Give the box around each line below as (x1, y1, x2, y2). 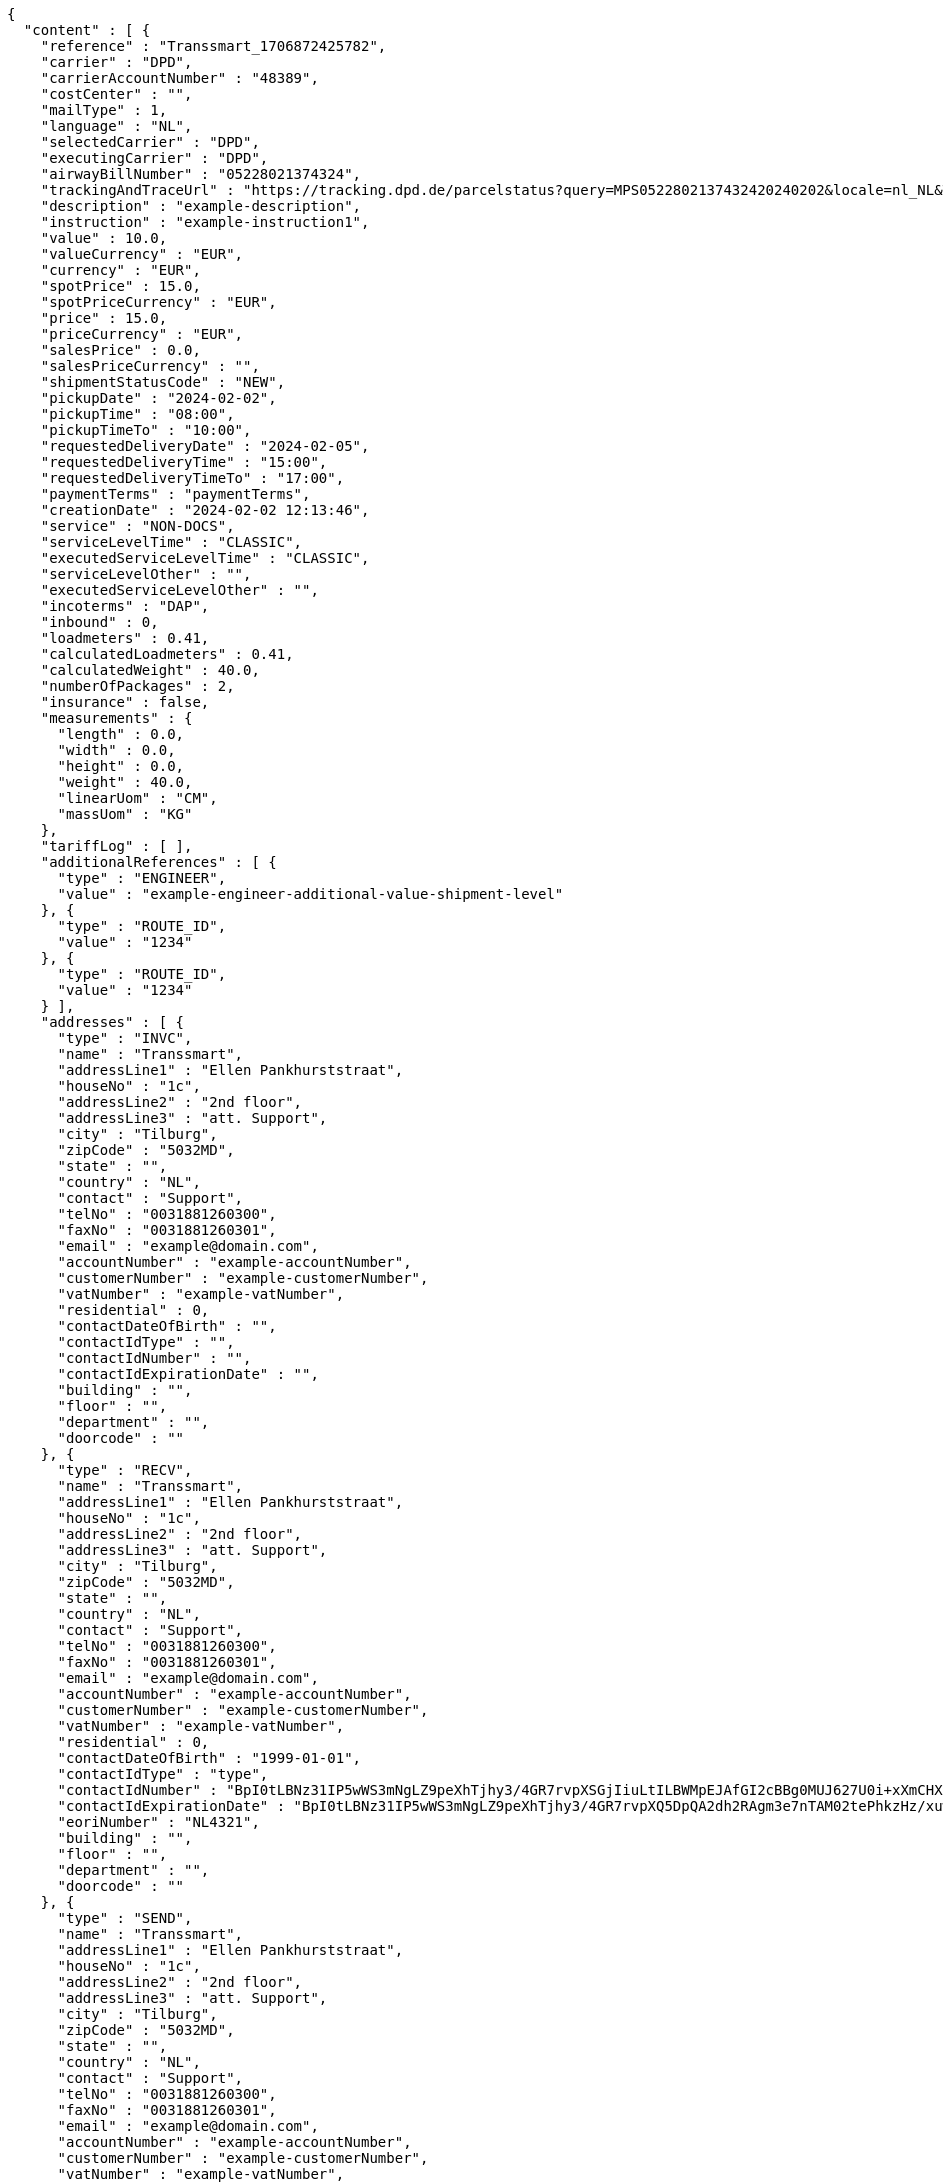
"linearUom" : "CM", (57, 790, 218, 806)
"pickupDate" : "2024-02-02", (40, 390, 277, 406)
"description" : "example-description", (40, 198, 362, 214)
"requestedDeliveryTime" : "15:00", (40, 454, 328, 470)
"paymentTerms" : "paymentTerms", (40, 486, 311, 502)
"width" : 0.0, (57, 742, 176, 758)
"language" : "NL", (40, 118, 193, 134)
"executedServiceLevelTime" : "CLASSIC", (40, 550, 370, 566)
